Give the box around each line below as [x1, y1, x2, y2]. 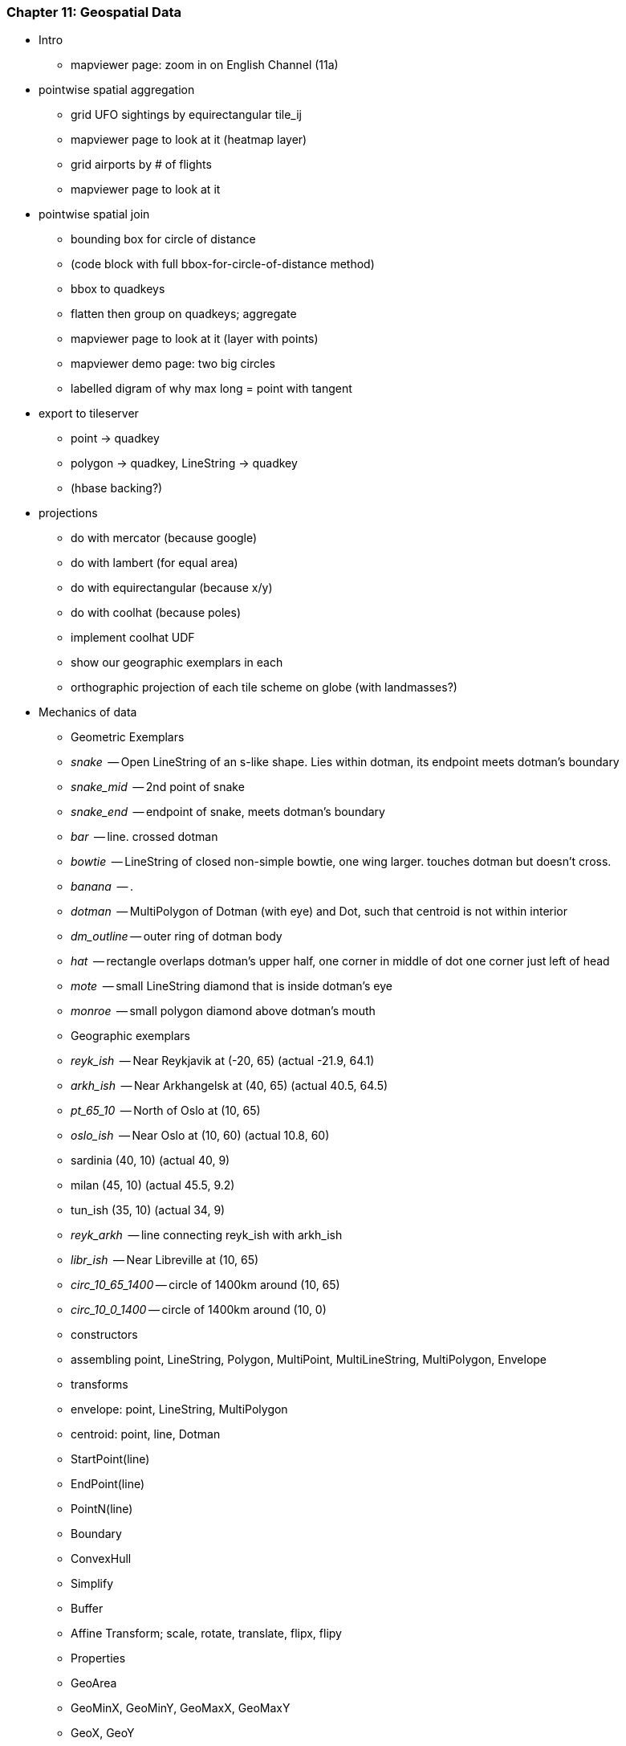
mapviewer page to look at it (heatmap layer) [71, 133, 307, 147]
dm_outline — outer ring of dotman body [71, 929, 283, 944]
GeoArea [71, 1676, 117, 1691]
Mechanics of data [39, 705, 137, 720]
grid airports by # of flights [71, 157, 212, 172]
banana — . [71, 879, 133, 894]
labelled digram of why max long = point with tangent [71, 381, 352, 396]
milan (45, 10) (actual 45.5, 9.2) [71, 1178, 235, 1193]
